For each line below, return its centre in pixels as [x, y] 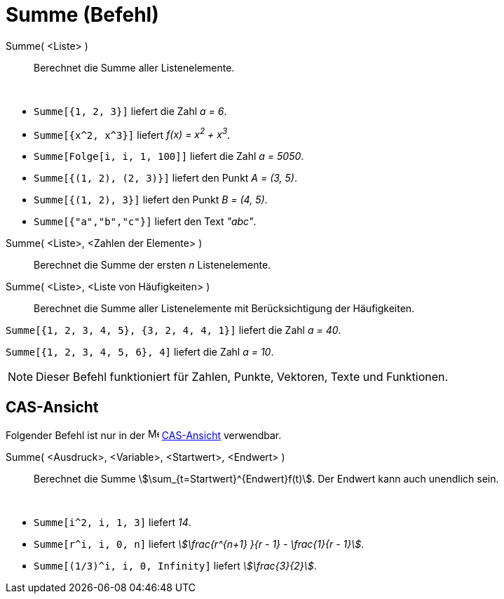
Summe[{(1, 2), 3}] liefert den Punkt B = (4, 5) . [151, 200]
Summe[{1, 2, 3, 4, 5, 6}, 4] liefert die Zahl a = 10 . [140, 352]
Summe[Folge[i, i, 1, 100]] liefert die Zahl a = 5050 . [169, 156]
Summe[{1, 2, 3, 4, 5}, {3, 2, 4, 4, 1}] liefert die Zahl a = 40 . [173, 330]
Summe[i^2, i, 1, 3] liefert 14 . [113, 523]
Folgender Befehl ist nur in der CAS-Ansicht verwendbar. [144, 436]
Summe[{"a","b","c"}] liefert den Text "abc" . [145, 222]
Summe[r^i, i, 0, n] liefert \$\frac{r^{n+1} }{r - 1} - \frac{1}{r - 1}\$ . [199, 544]
